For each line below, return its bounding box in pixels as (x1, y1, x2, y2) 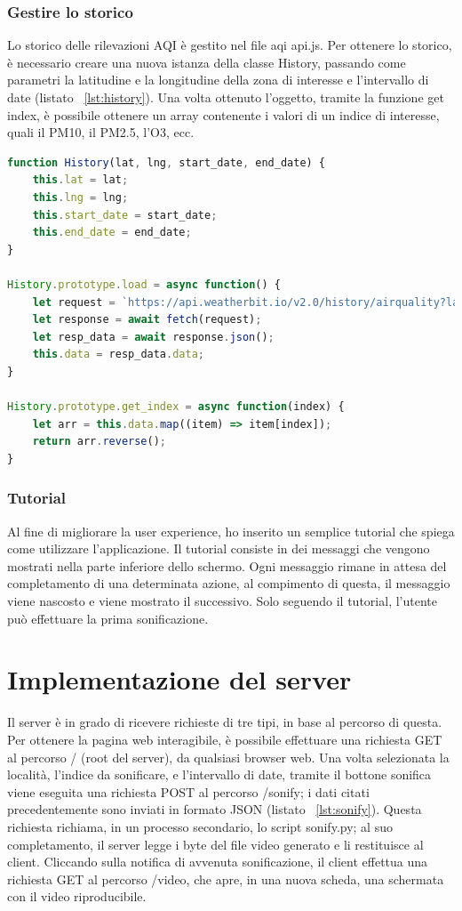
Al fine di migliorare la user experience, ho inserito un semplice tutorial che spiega (7, 521, 455, 540)
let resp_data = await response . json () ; (32, 330, 275, 343)
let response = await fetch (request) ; (32, 313, 262, 327)
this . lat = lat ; (32, 173, 129, 187)
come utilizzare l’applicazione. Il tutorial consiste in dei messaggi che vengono (7, 539, 430, 558)
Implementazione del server (7, 661, 352, 697)
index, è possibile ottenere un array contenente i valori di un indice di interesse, (7, 105, 440, 124)
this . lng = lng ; (32, 190, 129, 204)
